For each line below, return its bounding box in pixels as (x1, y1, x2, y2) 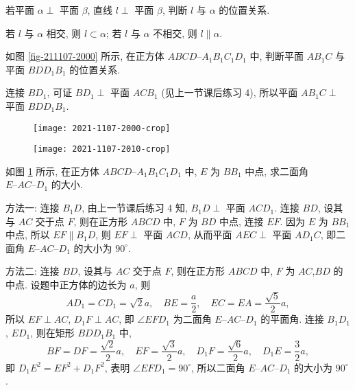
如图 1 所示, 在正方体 (5, 163, 99, 178)
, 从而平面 (187, 227, 232, 242)
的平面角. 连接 (260, 312, 324, 326)
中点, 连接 (219, 214, 264, 228)
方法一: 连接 (5, 200, 60, 215)
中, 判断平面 (249, 49, 304, 63)
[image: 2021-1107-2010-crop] (33, 144, 171, 154)
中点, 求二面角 (245, 163, 308, 178)
